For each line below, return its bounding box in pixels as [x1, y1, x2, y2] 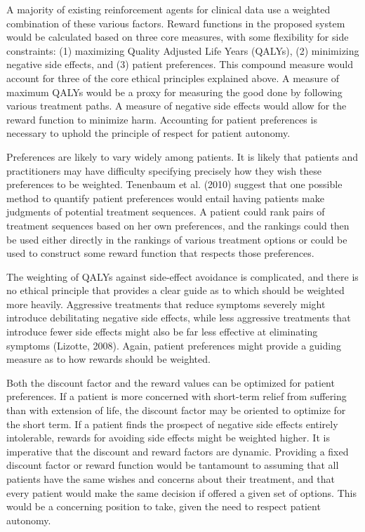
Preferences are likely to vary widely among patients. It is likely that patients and [6, 149, 359, 164]
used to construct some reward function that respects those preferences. [6, 246, 314, 260]
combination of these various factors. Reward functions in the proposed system [6, 15, 345, 30]
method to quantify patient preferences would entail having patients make [6, 190, 324, 205]
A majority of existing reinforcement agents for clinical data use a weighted [6, 2, 331, 16]
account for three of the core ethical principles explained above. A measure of [6, 70, 339, 85]
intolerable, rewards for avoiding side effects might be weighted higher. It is [6, 430, 330, 445]
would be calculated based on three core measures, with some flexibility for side [6, 29, 349, 44]
